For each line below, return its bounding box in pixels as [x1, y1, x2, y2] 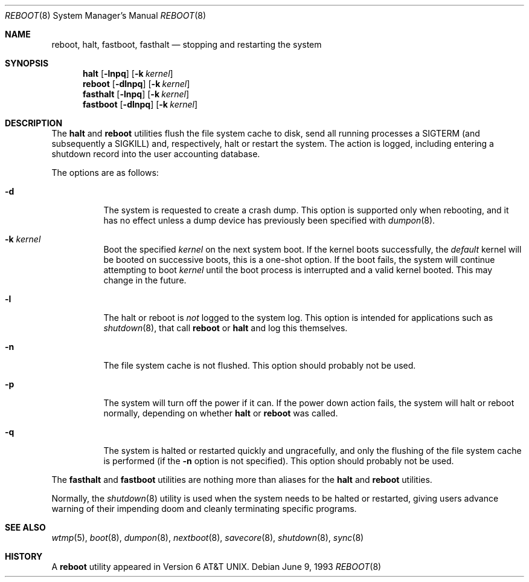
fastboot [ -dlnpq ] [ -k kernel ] [83, 99, 198, 109]
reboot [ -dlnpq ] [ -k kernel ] [83, 79, 190, 89]
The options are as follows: [51, 167, 159, 178]
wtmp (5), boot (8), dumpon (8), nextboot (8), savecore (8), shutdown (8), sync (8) [51, 532, 364, 543]
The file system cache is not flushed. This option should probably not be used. [103, 360, 416, 370]
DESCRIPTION [5, 118, 63, 128]
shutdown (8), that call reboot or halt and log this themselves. [103, 323, 348, 333]
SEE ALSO [5, 522, 46, 532]
